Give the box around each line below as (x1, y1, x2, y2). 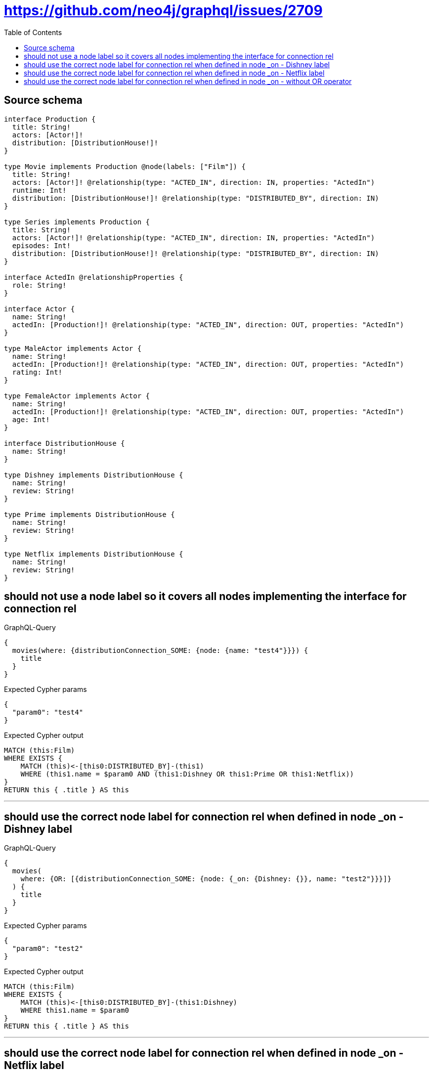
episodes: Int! (12, 241, 71, 250)
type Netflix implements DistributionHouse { (4, 550, 183, 558)
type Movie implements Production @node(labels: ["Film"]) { (4, 162, 246, 171)
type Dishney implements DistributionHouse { (4, 471, 183, 479)
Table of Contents (4, 28, 62, 37)
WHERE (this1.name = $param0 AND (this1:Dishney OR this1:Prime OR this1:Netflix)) (20, 770, 354, 778)
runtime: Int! (12, 186, 67, 194)
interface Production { (4, 115, 96, 123)
